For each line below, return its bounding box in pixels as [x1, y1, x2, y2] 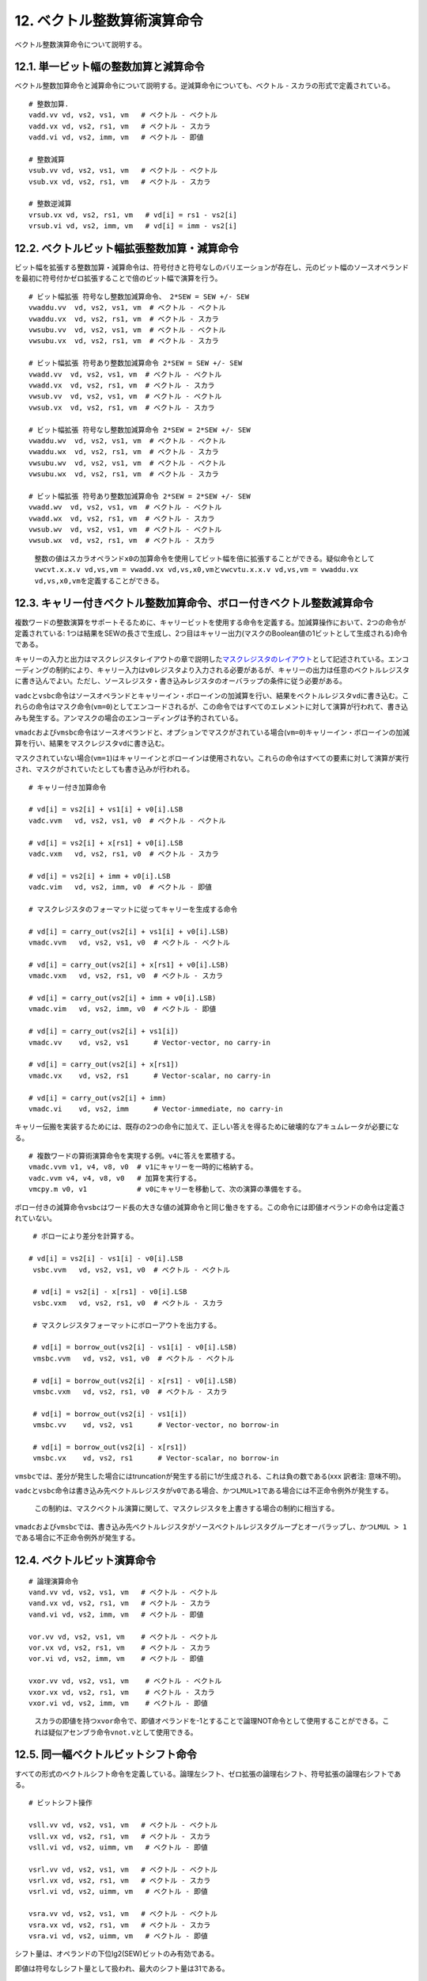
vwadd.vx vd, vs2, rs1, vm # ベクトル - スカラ [28, 380, 215, 390]
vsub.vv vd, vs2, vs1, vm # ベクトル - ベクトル [28, 166, 217, 175]
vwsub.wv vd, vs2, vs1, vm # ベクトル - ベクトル [28, 525, 222, 534]
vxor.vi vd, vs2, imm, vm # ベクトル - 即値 [28, 1698, 209, 1708]
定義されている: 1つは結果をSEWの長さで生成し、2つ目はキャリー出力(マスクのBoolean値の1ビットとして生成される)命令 [14, 628, 408, 638]
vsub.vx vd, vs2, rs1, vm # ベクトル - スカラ [28, 177, 211, 186]
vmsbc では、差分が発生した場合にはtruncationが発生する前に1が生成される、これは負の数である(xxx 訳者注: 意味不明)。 [14, 1471, 406, 1481]
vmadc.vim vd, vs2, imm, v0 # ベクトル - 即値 [28, 1005, 217, 1013]
